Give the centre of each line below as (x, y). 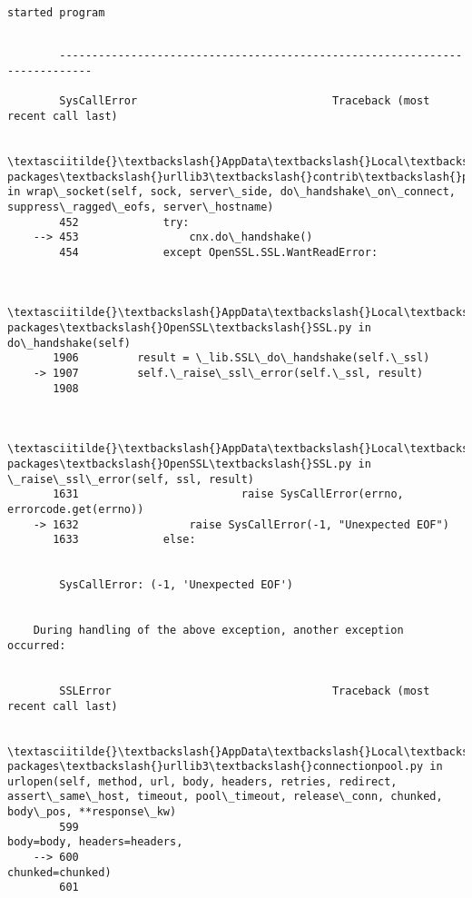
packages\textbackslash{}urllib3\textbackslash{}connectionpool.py (216, 767)
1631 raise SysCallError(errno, (228, 494)
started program (56, 13)
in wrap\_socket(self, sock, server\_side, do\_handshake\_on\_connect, (231, 192)
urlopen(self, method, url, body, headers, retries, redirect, (202, 781)
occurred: (37, 645)
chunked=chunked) (59, 872)
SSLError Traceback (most (245, 691)
